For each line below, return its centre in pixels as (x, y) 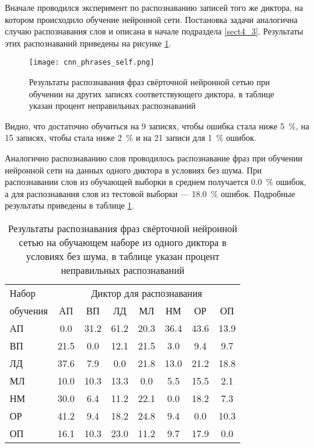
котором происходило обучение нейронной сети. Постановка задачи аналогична (151, 19)
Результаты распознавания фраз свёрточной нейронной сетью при (149, 82)
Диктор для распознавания (146, 293)
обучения (29, 310)
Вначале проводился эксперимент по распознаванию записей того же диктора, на (154, 7)
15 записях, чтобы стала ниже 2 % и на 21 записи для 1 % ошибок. (131, 138)
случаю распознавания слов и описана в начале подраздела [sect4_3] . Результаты (154, 31)
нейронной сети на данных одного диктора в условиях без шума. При (133, 170)
